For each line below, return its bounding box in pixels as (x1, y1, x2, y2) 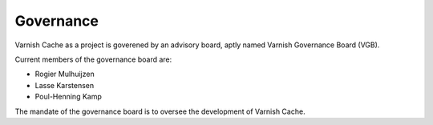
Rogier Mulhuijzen (34, 69, 95, 79)
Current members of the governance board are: (14, 54, 172, 64)
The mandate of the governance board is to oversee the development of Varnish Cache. (14, 107, 306, 116)
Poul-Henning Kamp (34, 92, 102, 102)
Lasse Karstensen (34, 80, 95, 90)
